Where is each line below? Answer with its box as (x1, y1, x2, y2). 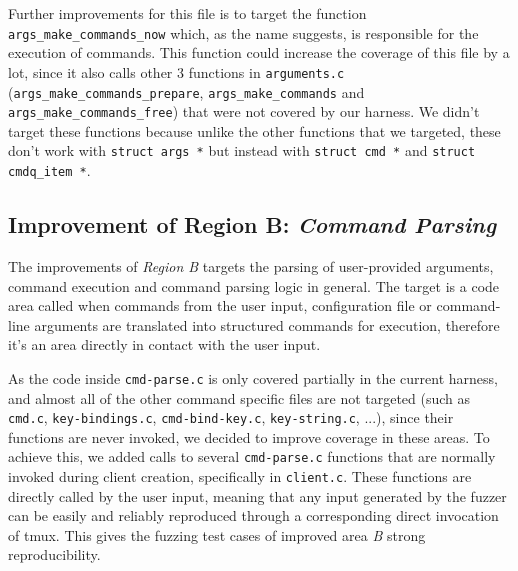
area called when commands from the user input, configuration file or (8, 295, 432, 316)
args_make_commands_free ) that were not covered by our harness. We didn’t (8, 101, 480, 122)
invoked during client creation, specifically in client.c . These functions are (8, 466, 472, 487)
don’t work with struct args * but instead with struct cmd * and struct (8, 140, 476, 161)
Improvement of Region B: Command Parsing (8, 209, 497, 240)
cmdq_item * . (8, 160, 91, 181)
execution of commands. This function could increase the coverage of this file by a (8, 42, 510, 63)
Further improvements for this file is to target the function (8, 3, 367, 23)
